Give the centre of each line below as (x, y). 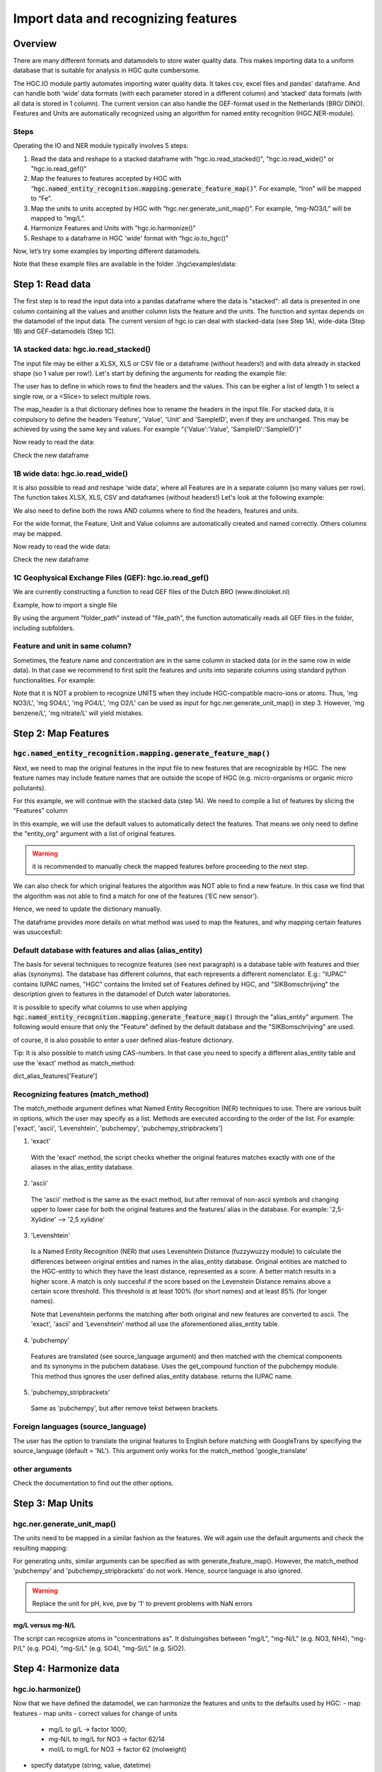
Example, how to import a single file (65, 605)
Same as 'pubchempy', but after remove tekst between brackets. (125, 1408)
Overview (35, 44)
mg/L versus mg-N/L (44, 1625)
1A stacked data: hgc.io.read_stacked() (82, 349)
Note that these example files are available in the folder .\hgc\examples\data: (125, 264)
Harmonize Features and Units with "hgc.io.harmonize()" (113, 228)
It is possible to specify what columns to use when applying (100, 1007)
